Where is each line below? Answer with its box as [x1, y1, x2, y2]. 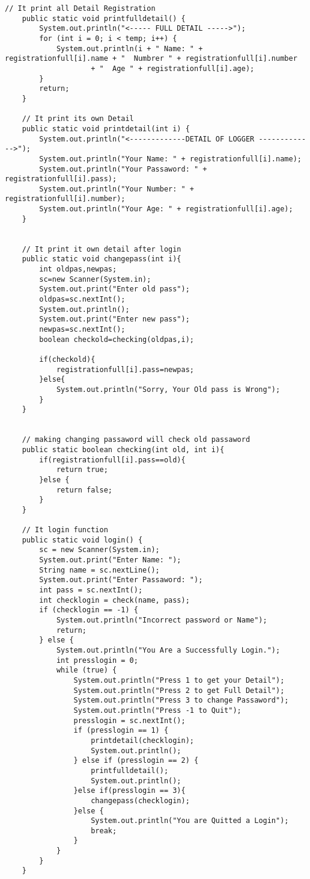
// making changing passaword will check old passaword [22, 435, 251, 444]
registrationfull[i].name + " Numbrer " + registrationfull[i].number [5, 54, 297, 63]
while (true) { [56, 666, 117, 675]
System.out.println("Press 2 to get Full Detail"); [73, 686, 285, 695]
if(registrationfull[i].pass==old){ [39, 455, 186, 464]
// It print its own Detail [22, 114, 134, 123]
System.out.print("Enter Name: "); [39, 556, 181, 565]
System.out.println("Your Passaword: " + [39, 164, 207, 173]
